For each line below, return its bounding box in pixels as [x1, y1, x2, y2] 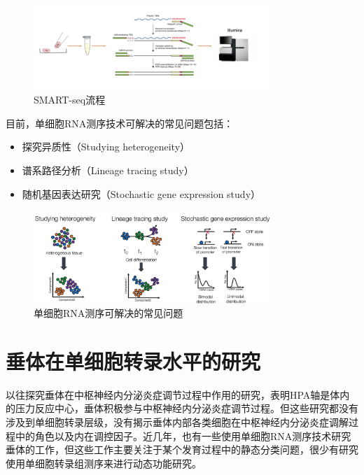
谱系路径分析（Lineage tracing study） [22, 162, 194, 177]
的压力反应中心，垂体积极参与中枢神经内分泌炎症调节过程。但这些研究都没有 [6, 401, 358, 416]
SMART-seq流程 [34, 92, 106, 107]
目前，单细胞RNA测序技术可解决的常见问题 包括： [6, 115, 234, 130]
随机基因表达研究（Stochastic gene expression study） [22, 186, 261, 201]
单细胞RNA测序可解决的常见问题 [34, 306, 183, 320]
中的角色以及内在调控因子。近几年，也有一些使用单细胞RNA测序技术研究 [15, 428, 351, 443]
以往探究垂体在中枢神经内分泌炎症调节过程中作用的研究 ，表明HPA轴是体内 [6, 387, 350, 402]
